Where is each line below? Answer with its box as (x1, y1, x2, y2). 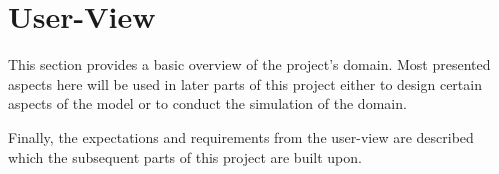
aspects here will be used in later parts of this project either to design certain (8, 73, 482, 94)
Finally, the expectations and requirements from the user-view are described (8, 126, 474, 147)
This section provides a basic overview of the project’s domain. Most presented (8, 54, 491, 75)
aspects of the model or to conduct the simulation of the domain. (8, 93, 407, 114)
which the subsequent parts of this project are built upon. (8, 146, 362, 167)
